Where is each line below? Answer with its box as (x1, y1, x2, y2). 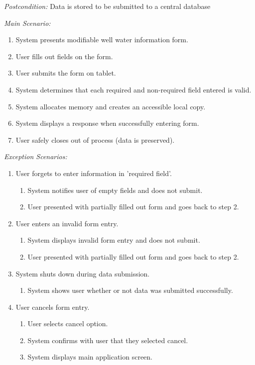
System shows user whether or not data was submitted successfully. (27, 285, 233, 295)
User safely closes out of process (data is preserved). (15, 134, 175, 145)
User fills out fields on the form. (15, 51, 113, 61)
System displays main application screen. (27, 352, 152, 362)
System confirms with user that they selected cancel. (27, 335, 188, 345)
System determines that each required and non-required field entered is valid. (15, 84, 252, 94)
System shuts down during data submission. (15, 268, 150, 278)
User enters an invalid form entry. (15, 218, 119, 228)
